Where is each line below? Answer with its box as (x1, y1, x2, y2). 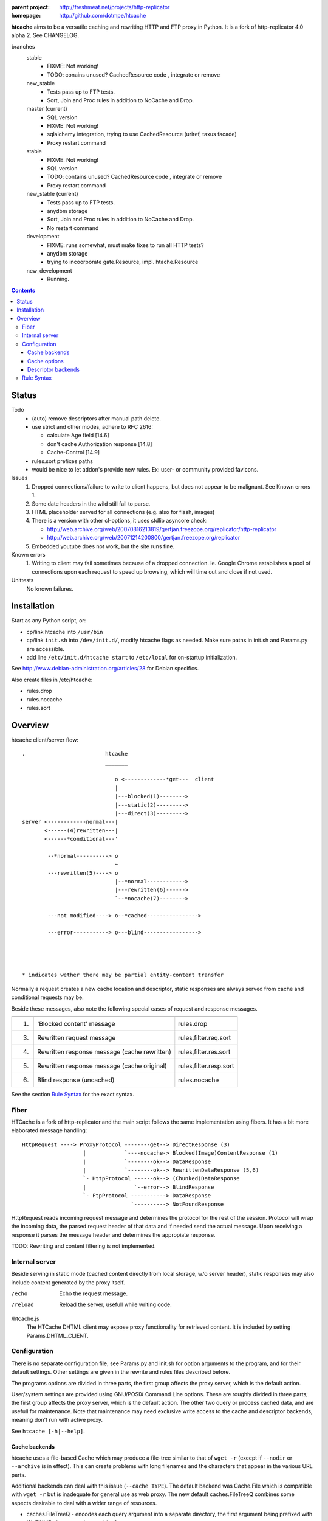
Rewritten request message (37, 1033, 116, 1042)
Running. (47, 276, 70, 283)
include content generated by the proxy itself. (11, 1278, 125, 1286)
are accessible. (26, 645, 65, 652)
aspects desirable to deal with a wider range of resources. (11, 1499, 157, 1506)
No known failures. (26, 585, 74, 593)
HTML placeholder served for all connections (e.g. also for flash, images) (32, 509, 215, 515)
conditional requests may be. (11, 994, 84, 1001)
